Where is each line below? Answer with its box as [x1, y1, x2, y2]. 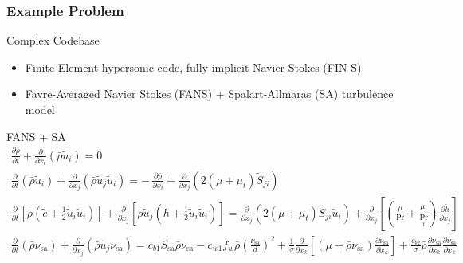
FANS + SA [6, 128, 66, 144]
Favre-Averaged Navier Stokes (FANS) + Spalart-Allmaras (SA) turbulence [25, 85, 394, 102]
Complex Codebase [6, 32, 100, 49]
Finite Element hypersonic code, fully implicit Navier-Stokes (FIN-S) [25, 58, 362, 75]
